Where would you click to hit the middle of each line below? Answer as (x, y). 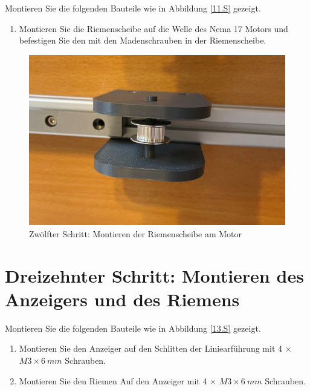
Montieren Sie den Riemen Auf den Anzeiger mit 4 (113, 380)
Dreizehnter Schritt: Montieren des (154, 275)
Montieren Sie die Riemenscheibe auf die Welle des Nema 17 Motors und (153, 28)
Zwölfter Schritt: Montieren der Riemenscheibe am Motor (136, 233)
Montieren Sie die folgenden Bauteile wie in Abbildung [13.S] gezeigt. (133, 328)
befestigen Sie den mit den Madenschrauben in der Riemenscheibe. (143, 40)
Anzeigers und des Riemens (122, 299)
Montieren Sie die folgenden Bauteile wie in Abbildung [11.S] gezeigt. (133, 8)
